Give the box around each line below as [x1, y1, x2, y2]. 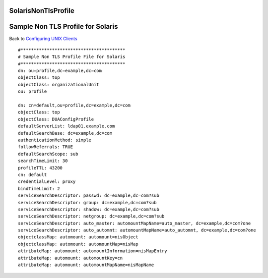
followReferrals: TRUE [18, 144, 73, 150]
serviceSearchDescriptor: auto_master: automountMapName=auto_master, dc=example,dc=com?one [18, 221, 251, 226]
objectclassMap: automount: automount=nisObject [18, 234, 138, 240]
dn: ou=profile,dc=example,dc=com [18, 68, 102, 74]
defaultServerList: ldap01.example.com [18, 123, 115, 129]
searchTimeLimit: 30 [18, 158, 68, 164]
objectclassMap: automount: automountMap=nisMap [18, 241, 138, 247]
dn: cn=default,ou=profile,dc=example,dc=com [18, 103, 131, 109]
